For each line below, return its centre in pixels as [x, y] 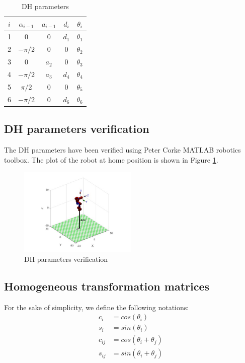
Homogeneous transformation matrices [107, 286]
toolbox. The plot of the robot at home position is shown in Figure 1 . [111, 159]
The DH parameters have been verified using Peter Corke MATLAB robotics [122, 149]
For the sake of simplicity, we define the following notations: [97, 307]
